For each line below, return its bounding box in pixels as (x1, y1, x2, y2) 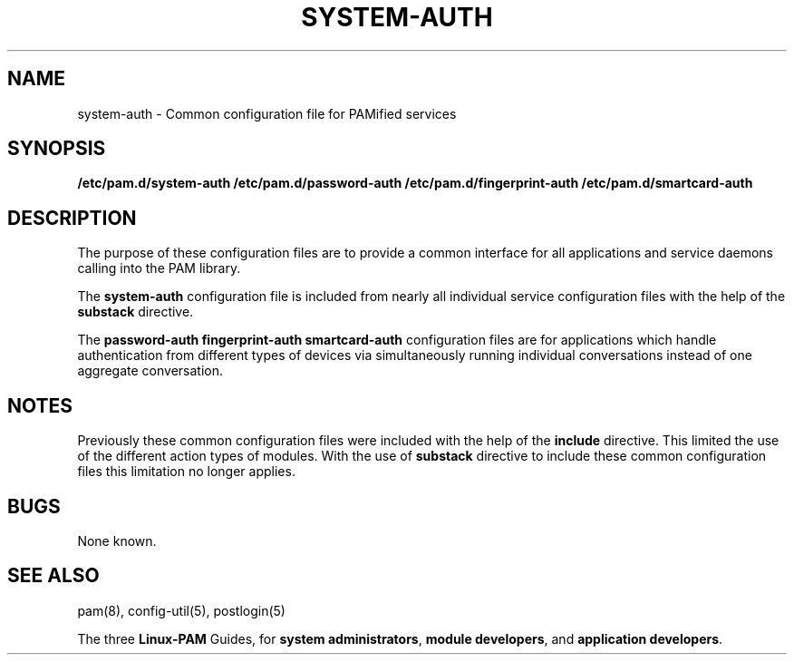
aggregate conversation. (77, 363, 224, 379)
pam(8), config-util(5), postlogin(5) (77, 602, 286, 618)
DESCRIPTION (7, 206, 137, 229)
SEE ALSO (7, 564, 100, 588)
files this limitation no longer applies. (77, 463, 295, 480)
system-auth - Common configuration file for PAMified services (77, 105, 457, 122)
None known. (77, 532, 157, 549)
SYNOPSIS (7, 137, 106, 161)
